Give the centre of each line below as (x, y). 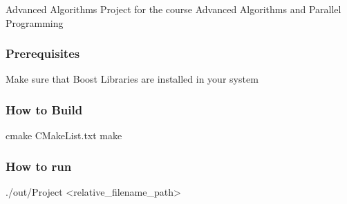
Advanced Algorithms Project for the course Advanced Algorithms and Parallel (173, 9)
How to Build (44, 109)
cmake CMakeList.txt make (64, 135)
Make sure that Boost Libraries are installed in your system (132, 79)
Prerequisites (43, 53)
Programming (35, 22)
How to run (39, 166)
